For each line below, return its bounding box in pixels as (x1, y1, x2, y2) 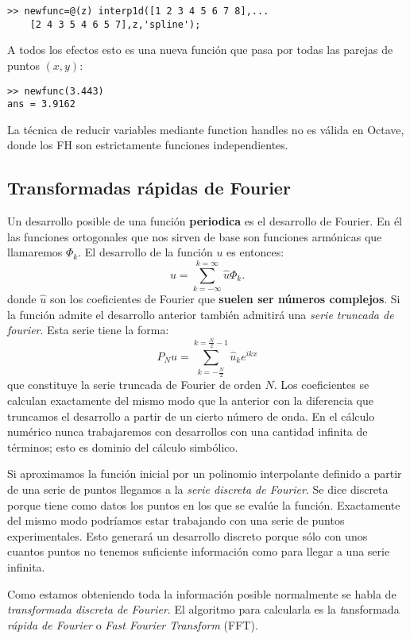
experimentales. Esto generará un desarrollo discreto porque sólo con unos (7, 527, 368, 544)
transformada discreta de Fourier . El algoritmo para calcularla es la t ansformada (7, 601, 400, 618)
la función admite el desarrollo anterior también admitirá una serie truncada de (7, 306, 394, 322)
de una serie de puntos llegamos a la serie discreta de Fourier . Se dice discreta (7, 481, 389, 498)
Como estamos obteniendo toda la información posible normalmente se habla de (7, 585, 396, 602)
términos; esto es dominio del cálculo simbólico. (7, 438, 238, 455)
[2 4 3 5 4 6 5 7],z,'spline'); (29, 18, 201, 30)
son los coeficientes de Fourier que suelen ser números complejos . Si (49, 291, 400, 307)
